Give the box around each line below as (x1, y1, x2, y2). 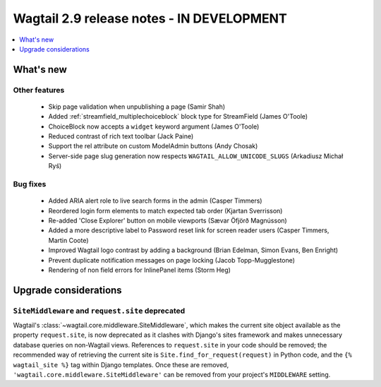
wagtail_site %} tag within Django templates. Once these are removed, (13, 360, 229, 369)
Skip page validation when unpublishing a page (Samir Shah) (48, 102, 226, 111)
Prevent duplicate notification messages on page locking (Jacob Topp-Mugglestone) (48, 256, 296, 264)
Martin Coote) (48, 236, 89, 244)
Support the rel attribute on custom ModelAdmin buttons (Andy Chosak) (48, 142, 258, 150)
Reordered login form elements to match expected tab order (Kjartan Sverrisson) (48, 206, 283, 215)
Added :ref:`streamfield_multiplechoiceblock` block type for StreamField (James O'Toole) (48, 112, 308, 121)
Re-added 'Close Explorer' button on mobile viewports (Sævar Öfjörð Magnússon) (48, 216, 287, 225)
